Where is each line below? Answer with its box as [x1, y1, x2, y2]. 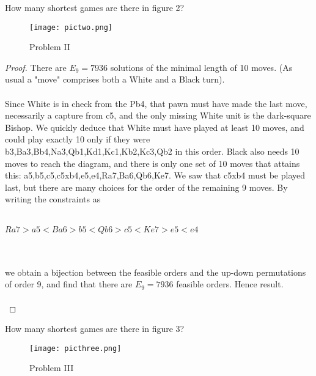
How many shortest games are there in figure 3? [5, 322, 185, 335]
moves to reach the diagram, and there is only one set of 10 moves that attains [5, 157, 300, 169]
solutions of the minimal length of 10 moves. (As [110, 61, 293, 73]
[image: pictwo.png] [29, 23, 113, 32]
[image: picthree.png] [29, 344, 122, 353]
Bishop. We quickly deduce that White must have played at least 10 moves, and [5, 120, 304, 133]
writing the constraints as [5, 193, 101, 205]
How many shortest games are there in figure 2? [5, 1, 185, 13]
